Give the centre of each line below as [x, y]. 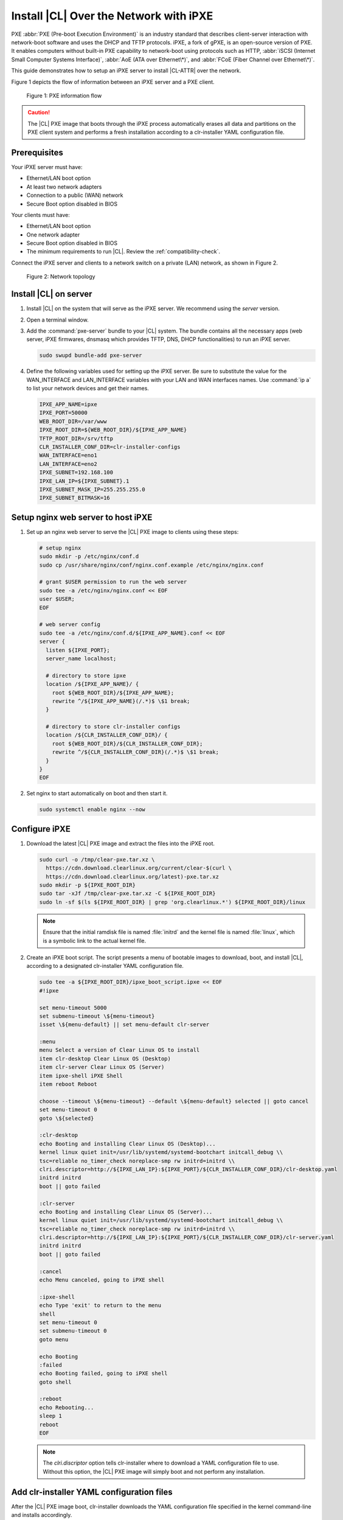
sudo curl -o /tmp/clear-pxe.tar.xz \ [97, 859]
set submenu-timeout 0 [73, 1331]
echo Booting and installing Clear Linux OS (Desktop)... [127, 1144]
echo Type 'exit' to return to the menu [100, 1305]
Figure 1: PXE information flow [64, 95]
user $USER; [57, 599]
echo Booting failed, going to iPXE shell [103, 1373]
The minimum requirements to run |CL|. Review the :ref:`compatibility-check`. [123, 252]
